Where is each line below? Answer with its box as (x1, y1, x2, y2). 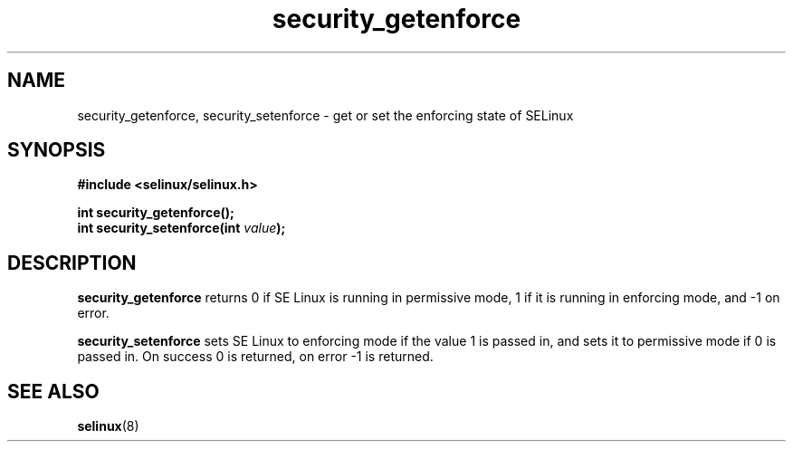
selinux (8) (77, 418, 139, 435)
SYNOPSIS (7, 139, 106, 162)
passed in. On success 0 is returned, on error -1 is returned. (77, 349, 434, 365)
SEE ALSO (7, 379, 100, 403)
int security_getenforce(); (77, 205, 234, 221)
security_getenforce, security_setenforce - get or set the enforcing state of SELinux (77, 107, 574, 123)
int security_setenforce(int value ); (77, 220, 286, 236)
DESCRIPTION (7, 251, 137, 274)
